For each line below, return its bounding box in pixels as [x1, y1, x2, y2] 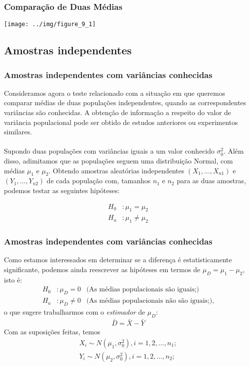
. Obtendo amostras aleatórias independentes [48, 165, 184, 175]
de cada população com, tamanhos [46, 175, 151, 186]
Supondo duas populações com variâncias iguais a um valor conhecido [4, 146, 215, 156]
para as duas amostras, [177, 175, 246, 186]
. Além [223, 146, 244, 156]
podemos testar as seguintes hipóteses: [4, 185, 120, 196]
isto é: [4, 274, 22, 285]
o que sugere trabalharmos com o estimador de [4, 307, 145, 317]
